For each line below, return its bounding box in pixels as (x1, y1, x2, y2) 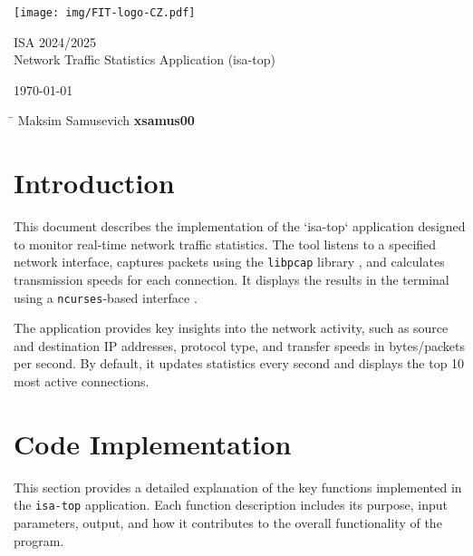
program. (14, 531, 64, 550)
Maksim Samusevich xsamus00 (17, 111, 195, 130)
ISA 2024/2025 (14, 32, 96, 51)
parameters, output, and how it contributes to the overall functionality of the (14, 513, 442, 532)
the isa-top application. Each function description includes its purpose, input (14, 495, 448, 514)
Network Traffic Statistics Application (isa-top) (14, 50, 275, 69)
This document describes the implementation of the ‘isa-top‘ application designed (14, 217, 466, 236)
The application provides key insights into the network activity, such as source (14, 318, 449, 337)
